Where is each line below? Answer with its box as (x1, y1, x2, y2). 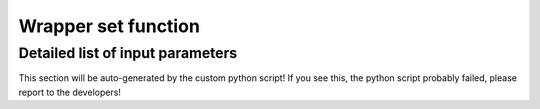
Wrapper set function (18, 15, 200, 37)
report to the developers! (18, 86, 122, 98)
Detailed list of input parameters (18, 44, 238, 62)
